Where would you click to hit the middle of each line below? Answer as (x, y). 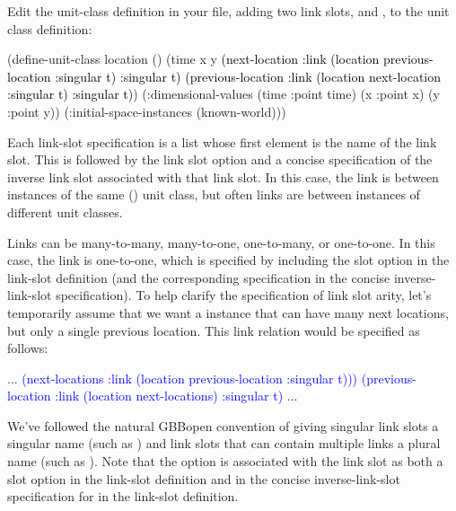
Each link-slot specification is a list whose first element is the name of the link (222, 141)
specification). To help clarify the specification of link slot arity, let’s (244, 295)
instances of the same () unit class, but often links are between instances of (214, 194)
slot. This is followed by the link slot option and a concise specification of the (220, 159)
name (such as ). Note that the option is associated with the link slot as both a (225, 461)
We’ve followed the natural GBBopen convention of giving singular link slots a (223, 425)
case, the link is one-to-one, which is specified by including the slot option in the (228, 260)
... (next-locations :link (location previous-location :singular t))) (183, 378)
